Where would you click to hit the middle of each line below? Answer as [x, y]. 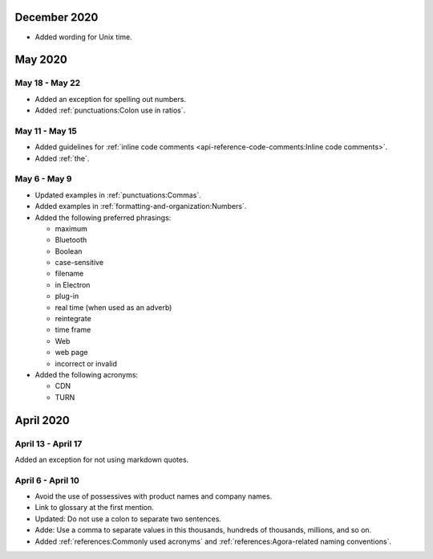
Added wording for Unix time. [83, 37]
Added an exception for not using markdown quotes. [102, 459]
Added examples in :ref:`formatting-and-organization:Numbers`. [141, 206]
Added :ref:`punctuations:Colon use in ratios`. [110, 110]
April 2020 [42, 420]
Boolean [69, 251]
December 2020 [57, 17]
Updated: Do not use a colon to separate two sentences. [128, 519]
